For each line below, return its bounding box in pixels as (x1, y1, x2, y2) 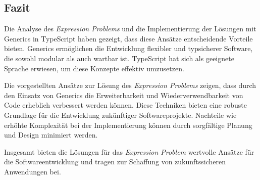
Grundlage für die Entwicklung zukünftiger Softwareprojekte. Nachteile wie (4, 109, 237, 120)
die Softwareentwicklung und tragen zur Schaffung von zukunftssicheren (4, 156, 226, 167)
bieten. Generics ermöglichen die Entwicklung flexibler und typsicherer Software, (4, 43, 253, 54)
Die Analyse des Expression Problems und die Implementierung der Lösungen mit (4, 23, 256, 34)
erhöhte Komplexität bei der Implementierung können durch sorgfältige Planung (4, 119, 252, 130)
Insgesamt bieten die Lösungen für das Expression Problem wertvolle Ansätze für (4, 146, 254, 157)
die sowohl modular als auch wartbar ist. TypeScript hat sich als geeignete (4, 53, 234, 63)
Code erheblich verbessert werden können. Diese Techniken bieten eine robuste (4, 100, 247, 110)
